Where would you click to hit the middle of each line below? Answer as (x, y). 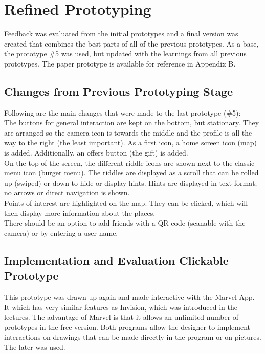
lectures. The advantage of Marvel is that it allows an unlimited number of (122, 317)
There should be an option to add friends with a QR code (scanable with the (125, 223)
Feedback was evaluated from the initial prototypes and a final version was (121, 34)
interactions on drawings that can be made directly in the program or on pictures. (133, 337)
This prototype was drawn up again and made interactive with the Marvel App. (129, 297)
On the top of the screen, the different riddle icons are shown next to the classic (129, 162)
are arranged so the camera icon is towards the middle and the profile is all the (128, 132)
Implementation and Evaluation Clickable (116, 260)
